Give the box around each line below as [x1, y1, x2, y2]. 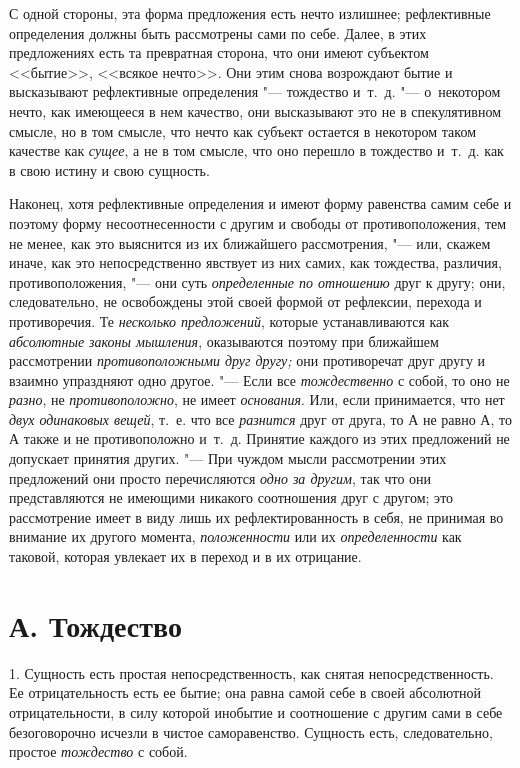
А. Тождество [9, 604, 182, 645]
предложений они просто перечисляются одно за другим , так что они [9, 467, 432, 488]
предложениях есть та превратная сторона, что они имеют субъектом [9, 42, 429, 63]
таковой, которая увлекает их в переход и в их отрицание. [9, 546, 362, 567]
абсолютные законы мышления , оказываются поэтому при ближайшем [9, 330, 439, 351]
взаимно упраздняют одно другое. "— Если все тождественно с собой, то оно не [9, 369, 510, 390]
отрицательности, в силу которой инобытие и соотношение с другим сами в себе [9, 701, 503, 722]
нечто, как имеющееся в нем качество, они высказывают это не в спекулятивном [9, 100, 501, 121]
